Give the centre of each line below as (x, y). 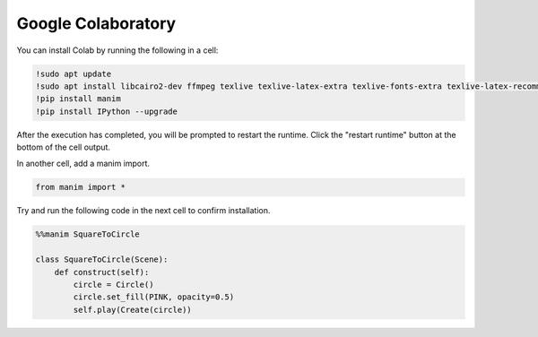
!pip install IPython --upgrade (107, 111)
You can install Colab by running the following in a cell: (117, 50)
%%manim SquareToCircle (88, 234)
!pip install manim (78, 99)
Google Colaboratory (96, 23)
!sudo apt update (74, 73)
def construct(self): (102, 272)
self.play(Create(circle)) (132, 310)
